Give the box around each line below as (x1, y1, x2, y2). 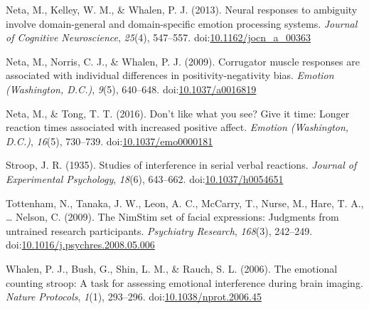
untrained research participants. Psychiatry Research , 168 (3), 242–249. (6, 223, 313, 238)
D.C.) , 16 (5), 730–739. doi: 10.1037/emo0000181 (6, 133, 213, 148)
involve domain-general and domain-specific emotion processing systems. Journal (6, 16, 358, 31)
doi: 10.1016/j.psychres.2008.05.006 (6, 237, 155, 252)
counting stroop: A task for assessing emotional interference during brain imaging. (6, 275, 363, 290)
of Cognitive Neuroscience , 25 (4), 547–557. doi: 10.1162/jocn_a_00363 (6, 30, 311, 45)
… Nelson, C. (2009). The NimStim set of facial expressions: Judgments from (6, 209, 339, 224)
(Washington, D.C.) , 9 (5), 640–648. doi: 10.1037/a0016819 (6, 81, 257, 96)
